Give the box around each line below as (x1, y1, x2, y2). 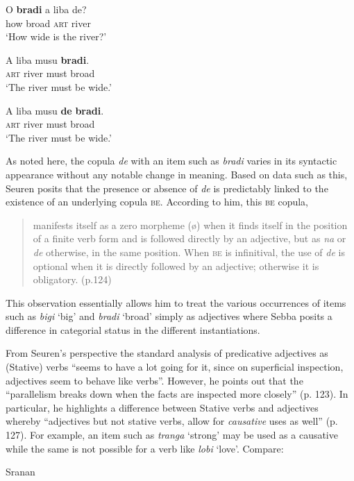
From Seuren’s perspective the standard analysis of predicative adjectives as (6, 346, 328, 360)
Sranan (6, 464, 35, 479)
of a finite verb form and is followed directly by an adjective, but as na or (33, 231, 346, 246)
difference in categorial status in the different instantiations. (6, 322, 260, 337)
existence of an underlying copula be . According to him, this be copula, (6, 194, 308, 209)
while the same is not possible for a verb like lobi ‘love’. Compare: (6, 441, 284, 455)
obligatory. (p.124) (33, 272, 112, 287)
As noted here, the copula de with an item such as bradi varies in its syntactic (6, 153, 337, 168)
